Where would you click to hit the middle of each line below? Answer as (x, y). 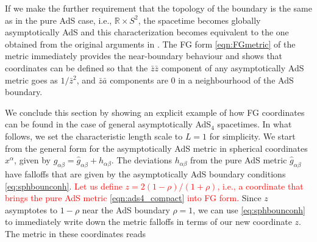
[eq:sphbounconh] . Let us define (64, 186)
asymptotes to (31, 209)
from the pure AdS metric (238, 160)
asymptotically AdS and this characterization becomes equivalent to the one (147, 32)
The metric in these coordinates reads (75, 233)
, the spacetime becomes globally (199, 20)
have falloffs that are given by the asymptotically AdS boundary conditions (145, 173)
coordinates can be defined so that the (77, 67)
